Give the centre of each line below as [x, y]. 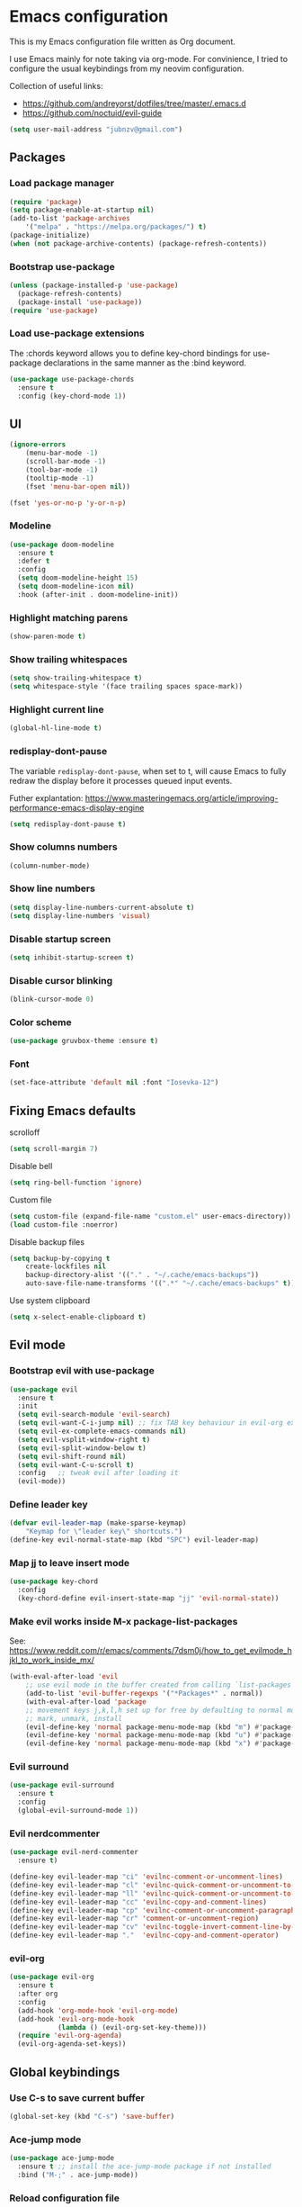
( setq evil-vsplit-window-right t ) [84, 1439]
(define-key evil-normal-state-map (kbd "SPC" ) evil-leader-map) [134, 1540]
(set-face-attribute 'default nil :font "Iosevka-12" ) [114, 1083]
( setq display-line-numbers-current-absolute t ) [102, 907]
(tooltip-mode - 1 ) [60, 478]
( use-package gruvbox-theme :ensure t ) [84, 1041]
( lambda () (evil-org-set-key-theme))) [132, 2027]
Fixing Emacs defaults [73, 1110]
